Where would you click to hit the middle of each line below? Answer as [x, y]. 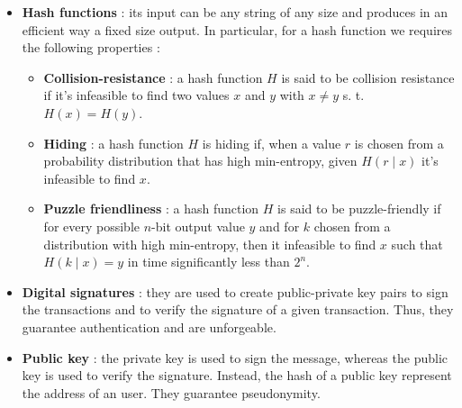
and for [280, 226]
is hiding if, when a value [272, 143]
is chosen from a [399, 143]
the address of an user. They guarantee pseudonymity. [171, 392]
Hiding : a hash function [113, 143]
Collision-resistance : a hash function [153, 77]
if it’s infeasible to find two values [136, 95]
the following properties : [91, 47]
